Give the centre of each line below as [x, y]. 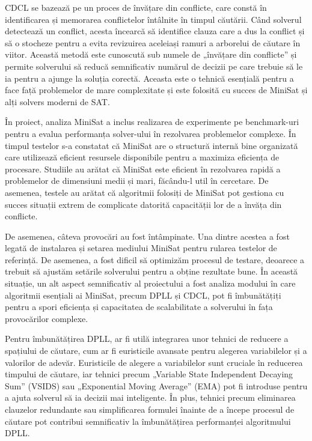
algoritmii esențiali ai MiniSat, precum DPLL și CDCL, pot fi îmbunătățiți [143, 295]
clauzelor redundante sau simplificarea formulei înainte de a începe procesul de [150, 409]
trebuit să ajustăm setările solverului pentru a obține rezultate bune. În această [151, 271]
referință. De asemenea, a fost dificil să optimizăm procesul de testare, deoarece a [155, 259]
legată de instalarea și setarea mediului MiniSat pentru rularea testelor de [141, 248]
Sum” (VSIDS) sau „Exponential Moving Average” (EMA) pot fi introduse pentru [156, 385]
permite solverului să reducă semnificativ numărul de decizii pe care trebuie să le [154, 66]
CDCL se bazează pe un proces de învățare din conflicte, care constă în [136, 7]
